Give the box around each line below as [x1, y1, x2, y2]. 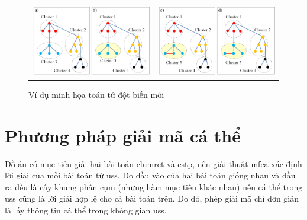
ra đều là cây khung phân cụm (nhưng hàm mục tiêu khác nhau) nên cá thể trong [5, 180, 303, 193]
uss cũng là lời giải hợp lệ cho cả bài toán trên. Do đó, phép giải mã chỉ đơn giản [5, 192, 299, 205]
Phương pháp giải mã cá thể [5, 123, 241, 147]
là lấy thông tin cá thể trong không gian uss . [5, 203, 167, 216]
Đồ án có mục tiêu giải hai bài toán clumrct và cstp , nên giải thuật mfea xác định [5, 157, 302, 170]
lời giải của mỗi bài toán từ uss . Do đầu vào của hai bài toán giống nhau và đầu [5, 169, 296, 181]
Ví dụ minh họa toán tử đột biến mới [28, 88, 164, 100]
